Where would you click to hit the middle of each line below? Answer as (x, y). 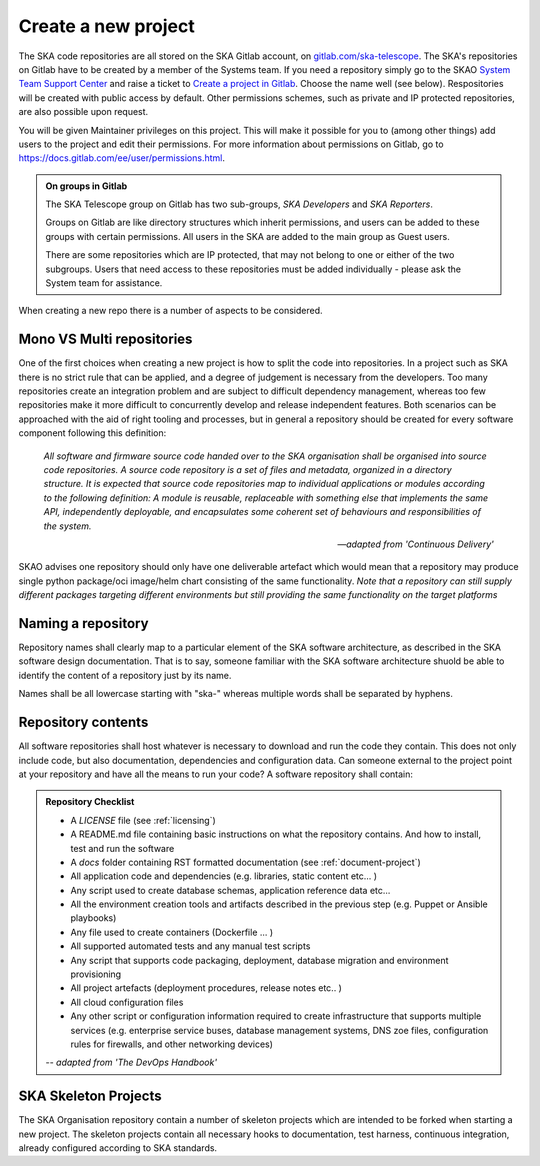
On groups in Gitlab (86, 186)
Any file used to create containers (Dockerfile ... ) (172, 932)
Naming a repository (83, 623)
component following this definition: (92, 433)
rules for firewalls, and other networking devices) (172, 1044)
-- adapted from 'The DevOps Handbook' (131, 1062)
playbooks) (93, 918)
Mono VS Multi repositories (105, 339)
